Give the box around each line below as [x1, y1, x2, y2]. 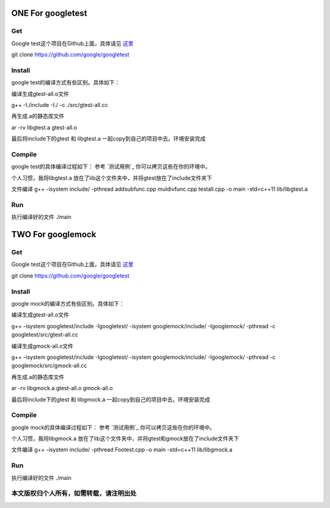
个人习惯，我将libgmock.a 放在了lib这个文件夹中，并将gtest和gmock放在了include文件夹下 [11, 435, 240, 443]
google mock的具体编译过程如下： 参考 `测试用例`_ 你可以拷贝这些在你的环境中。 [11, 424, 216, 431]
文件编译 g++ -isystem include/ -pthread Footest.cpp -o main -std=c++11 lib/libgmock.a [11, 446, 233, 454]
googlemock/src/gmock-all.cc [11, 362, 87, 369]
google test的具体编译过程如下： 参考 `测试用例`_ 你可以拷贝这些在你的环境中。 [11, 163, 211, 171]
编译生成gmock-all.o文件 [11, 342, 73, 350]
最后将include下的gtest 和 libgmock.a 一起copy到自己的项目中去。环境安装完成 [11, 396, 210, 403]
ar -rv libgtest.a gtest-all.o [11, 123, 78, 131]
